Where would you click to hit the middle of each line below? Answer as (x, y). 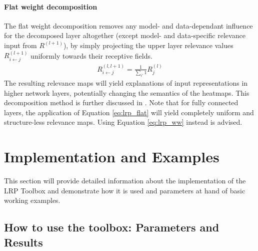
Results (23, 242)
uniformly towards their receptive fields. (91, 55)
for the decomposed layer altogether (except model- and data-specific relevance (125, 35)
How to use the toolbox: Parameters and (112, 227)
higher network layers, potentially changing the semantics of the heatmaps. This (127, 92)
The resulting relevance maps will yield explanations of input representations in (126, 82)
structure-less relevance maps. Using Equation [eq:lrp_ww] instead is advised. (123, 122)
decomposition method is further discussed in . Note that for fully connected (121, 102)
